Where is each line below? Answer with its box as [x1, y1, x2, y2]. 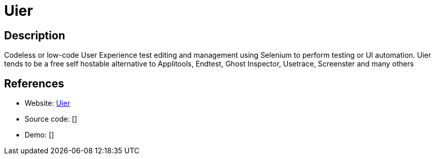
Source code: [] [25, 115, 78, 124]
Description [4, 29, 65, 42]
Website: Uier [25, 99, 70, 108]
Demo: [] [25, 130, 54, 140]
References [4, 77, 64, 90]
